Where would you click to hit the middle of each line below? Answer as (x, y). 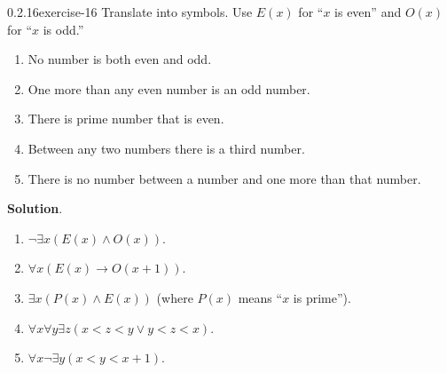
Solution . (35, 208)
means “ (260, 297)
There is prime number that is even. (126, 119)
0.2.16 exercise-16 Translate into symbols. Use (130, 12)
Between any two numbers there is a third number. (166, 148)
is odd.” (63, 29)
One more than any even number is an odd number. (169, 88)
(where (175, 297)
